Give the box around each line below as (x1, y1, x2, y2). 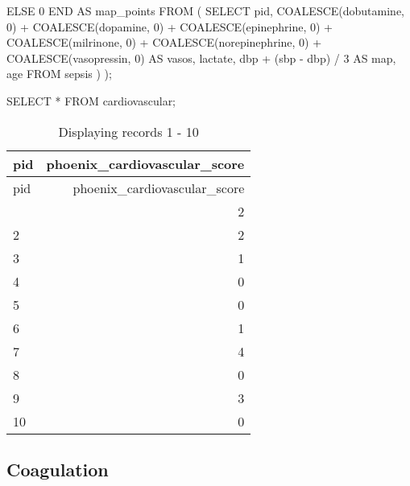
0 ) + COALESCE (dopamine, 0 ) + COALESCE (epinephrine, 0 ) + (6, 18, 333, 35)
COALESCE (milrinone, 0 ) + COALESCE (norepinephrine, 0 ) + (6, 34, 322, 51)
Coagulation (6, 456, 109, 481)
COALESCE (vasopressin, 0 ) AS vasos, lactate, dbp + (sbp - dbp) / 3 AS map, (6, 49, 396, 66)
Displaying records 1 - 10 (58, 121, 199, 141)
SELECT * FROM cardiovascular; (6, 92, 176, 109)
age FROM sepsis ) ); (6, 65, 112, 82)
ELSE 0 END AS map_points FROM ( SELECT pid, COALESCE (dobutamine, (6, 2, 405, 19)
